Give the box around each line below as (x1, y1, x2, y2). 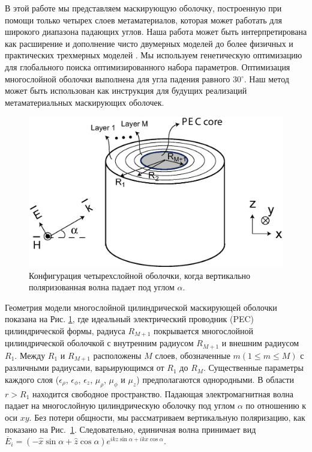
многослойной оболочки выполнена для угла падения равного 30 (5, 72, 241, 85)
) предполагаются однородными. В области (136, 373, 294, 385)
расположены (93, 349, 142, 361)
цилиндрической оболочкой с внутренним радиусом (5, 337, 194, 349)
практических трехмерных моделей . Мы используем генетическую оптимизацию (5, 49, 302, 61)
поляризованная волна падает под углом (29, 281, 175, 293)
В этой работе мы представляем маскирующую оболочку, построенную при (5, 2, 282, 14)
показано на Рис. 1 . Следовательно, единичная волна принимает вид (5, 423, 256, 435)
